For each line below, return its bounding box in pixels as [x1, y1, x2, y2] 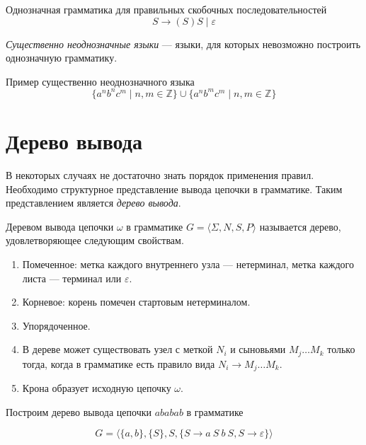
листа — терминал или [22, 270, 122, 285]
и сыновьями [230, 342, 286, 357]
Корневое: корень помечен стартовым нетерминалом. [22, 294, 251, 309]
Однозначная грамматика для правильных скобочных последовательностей [6, 2, 327, 16]
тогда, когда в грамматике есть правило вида [22, 356, 215, 371]
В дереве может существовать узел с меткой [22, 342, 213, 357]
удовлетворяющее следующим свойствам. [6, 233, 184, 248]
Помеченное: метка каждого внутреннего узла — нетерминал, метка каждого [22, 256, 354, 271]
